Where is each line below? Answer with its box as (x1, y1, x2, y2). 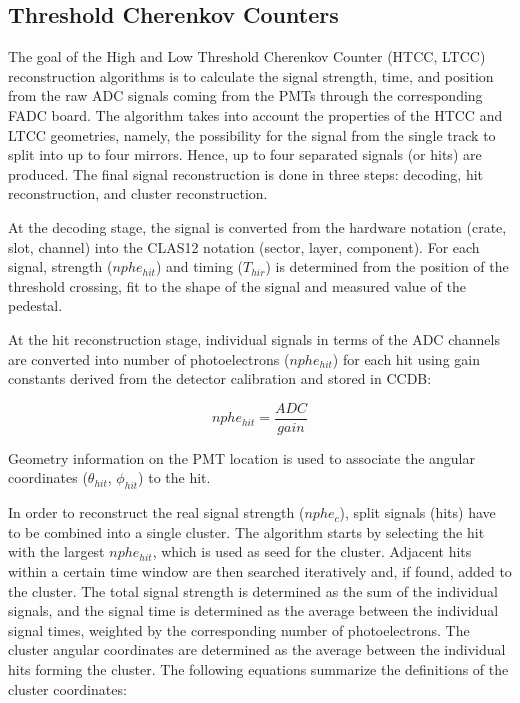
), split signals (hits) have (339, 502, 496, 523)
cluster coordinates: (8, 678, 127, 699)
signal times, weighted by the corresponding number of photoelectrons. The (8, 619, 470, 640)
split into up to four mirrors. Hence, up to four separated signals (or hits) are (8, 144, 482, 165)
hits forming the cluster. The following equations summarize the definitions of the (8, 658, 509, 679)
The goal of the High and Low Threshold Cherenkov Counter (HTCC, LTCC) (8, 46, 486, 67)
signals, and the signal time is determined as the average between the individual (8, 600, 499, 621)
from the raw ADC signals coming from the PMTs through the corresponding (8, 85, 483, 106)
